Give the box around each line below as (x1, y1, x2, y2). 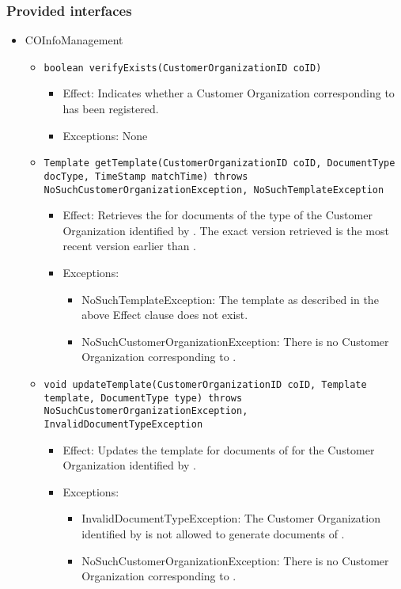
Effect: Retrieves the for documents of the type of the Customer (62, 207, 373, 223)
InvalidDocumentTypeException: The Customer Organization (81, 510, 380, 526)
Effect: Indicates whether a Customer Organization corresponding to (62, 85, 395, 101)
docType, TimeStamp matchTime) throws (44, 170, 248, 182)
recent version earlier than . (62, 237, 197, 254)
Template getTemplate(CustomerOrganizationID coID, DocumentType (44, 158, 395, 169)
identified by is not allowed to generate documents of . (81, 525, 345, 541)
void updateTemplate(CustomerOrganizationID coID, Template (44, 378, 367, 390)
